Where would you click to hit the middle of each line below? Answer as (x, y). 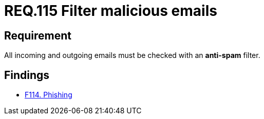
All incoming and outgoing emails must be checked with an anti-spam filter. (132, 55)
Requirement (38, 35)
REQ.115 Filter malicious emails (111, 11)
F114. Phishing (49, 95)
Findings (27, 75)
